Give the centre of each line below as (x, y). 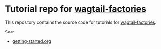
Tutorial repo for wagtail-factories (76, 9)
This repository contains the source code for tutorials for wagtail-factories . (81, 22)
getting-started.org (32, 41)
